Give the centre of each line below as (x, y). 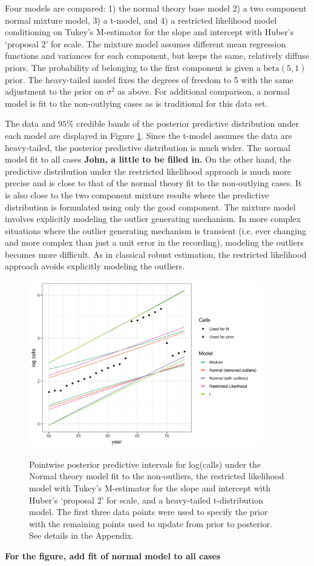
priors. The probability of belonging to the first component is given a (133, 67)
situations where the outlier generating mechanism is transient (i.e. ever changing (155, 230)
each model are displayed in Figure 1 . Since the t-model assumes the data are (149, 135)
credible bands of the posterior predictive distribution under (188, 123)
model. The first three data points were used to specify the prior (149, 512)
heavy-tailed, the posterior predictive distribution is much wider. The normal (148, 147)
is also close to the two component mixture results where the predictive (137, 194)
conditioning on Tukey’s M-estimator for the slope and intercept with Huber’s (149, 32)
